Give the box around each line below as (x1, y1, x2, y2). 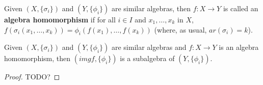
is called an (223, 3, 258, 13)
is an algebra (219, 42, 259, 52)
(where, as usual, (154, 24, 207, 35)
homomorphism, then (4, 53, 71, 64)
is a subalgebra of (120, 53, 175, 64)
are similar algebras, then (111, 3, 191, 13)
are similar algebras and (111, 42, 187, 52)
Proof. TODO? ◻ (4, 71, 60, 82)
